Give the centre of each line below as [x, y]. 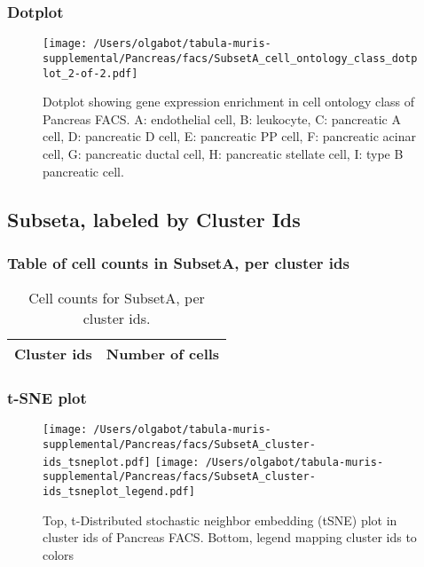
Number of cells [163, 354]
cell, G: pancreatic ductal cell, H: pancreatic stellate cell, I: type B [223, 153]
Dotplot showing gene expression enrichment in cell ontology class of [229, 102]
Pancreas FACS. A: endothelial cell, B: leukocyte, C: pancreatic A [222, 118]
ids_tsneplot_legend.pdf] [119, 492]
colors [59, 554]
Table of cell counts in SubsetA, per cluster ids [178, 262]
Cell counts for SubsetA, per [117, 298]
